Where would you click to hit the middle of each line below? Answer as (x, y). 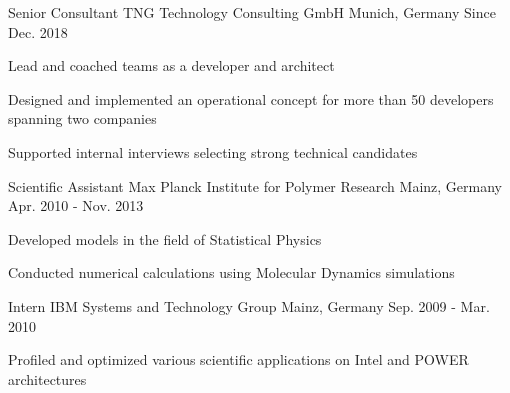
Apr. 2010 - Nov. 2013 (76, 205)
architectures (47, 378)
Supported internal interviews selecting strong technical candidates (213, 151)
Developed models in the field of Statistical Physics (165, 238)
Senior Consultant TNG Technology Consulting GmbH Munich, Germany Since (252, 12)
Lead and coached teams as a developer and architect (171, 65)
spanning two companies (82, 118)
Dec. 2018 (38, 31)
